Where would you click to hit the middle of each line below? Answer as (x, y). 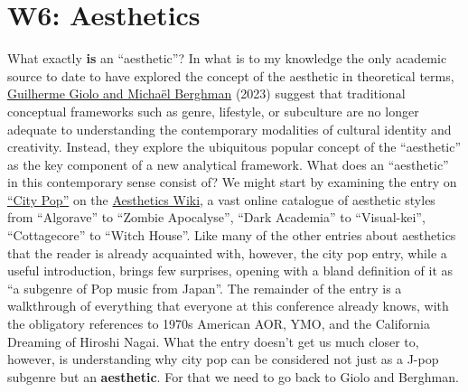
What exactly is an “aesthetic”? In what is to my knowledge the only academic (227, 58)
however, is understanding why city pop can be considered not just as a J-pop (223, 359)
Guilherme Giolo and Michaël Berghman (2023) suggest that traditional (206, 93)
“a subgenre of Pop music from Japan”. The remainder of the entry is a (205, 288)
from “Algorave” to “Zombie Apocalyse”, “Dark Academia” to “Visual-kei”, (216, 217)
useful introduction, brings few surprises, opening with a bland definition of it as (230, 271)
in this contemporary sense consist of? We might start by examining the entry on (232, 182)
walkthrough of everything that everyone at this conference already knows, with (228, 306)
